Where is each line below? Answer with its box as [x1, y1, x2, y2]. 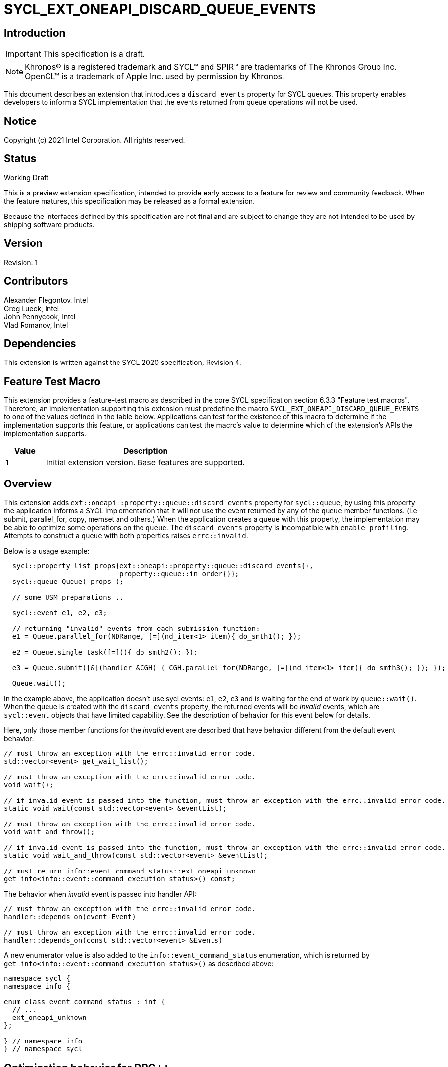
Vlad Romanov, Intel [4, 320, 68, 329]
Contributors [4, 275, 68, 288]
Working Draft [4, 173, 49, 182]
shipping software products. [4, 220, 94, 229]
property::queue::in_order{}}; [119, 570, 239, 578]
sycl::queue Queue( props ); [12, 578, 124, 586]
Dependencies [4, 337, 76, 350]
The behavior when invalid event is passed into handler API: [4, 890, 197, 898]
